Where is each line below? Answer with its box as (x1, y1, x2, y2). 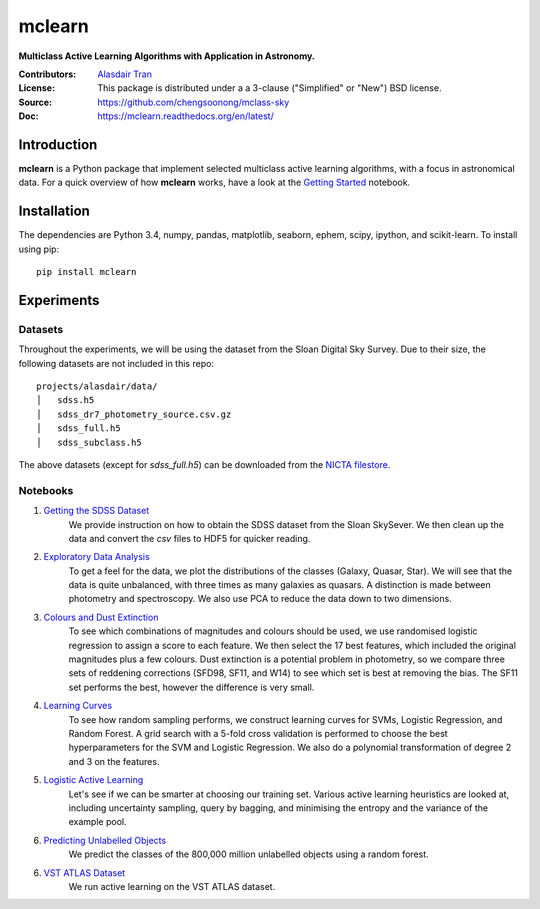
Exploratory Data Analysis (43, 551, 150, 563)
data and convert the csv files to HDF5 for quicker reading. (68, 532, 311, 544)
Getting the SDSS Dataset (43, 505, 150, 517)
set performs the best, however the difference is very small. (68, 681, 315, 693)
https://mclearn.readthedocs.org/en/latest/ (97, 110, 274, 122)
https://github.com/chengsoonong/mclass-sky (97, 96, 290, 108)
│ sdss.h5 (36, 395, 95, 406)
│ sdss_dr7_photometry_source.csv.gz (36, 408, 232, 420)
